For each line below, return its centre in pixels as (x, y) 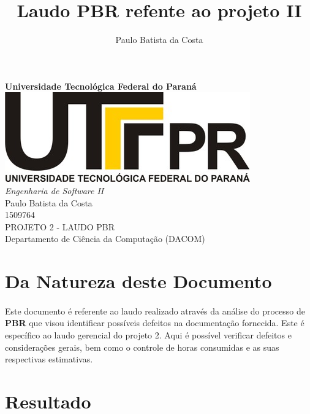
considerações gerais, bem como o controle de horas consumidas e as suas (142, 347)
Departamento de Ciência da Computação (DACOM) (105, 239)
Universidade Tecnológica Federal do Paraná (101, 86)
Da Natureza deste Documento (138, 281)
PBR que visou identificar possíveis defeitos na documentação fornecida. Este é (155, 323)
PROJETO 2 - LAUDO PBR (60, 226)
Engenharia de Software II (55, 190)
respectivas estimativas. (49, 359)
